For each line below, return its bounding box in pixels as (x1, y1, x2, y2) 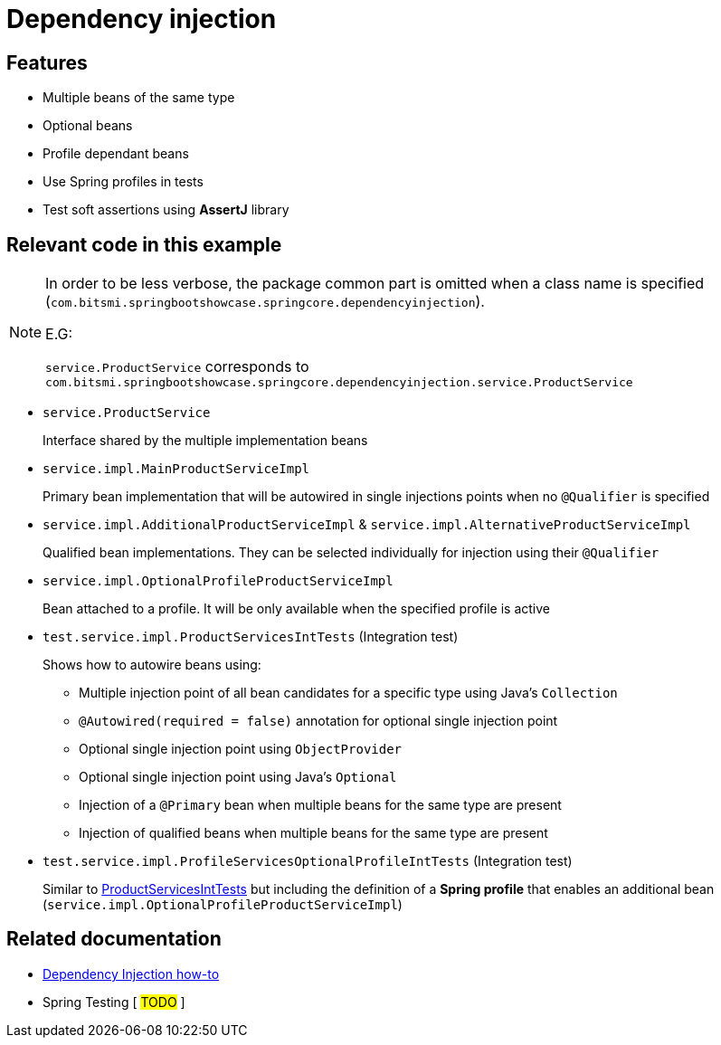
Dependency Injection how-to (43, 965, 220, 982)
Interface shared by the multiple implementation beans (43, 432, 368, 449)
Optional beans (43, 118, 133, 134)
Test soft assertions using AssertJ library (43, 202, 289, 218)
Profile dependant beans (43, 146, 189, 162)
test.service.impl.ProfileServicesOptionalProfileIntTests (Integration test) (43, 853, 573, 869)
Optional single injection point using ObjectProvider (79, 741, 403, 757)
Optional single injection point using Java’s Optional (79, 769, 397, 785)
